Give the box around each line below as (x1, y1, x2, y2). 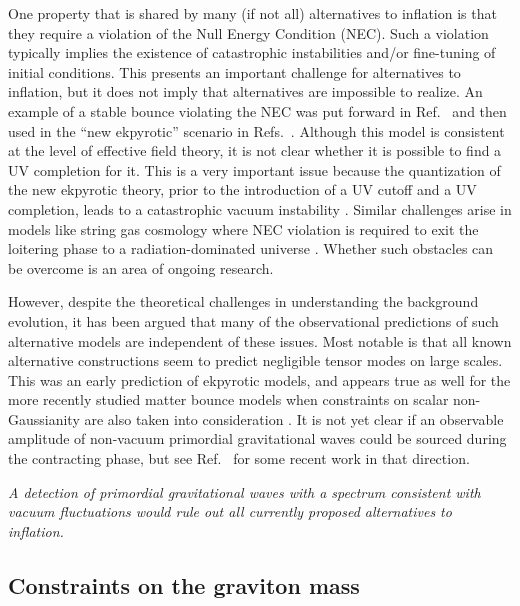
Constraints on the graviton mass (8, 569, 360, 600)
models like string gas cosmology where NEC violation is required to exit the (8, 218, 479, 239)
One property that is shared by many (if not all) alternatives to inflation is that (8, 3, 497, 23)
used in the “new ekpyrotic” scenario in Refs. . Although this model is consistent (8, 120, 505, 141)
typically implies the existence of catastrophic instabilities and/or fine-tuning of (8, 42, 496, 63)
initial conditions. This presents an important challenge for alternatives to (8, 61, 461, 82)
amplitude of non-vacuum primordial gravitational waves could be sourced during (8, 428, 507, 449)
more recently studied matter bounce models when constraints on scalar (8, 389, 449, 410)
